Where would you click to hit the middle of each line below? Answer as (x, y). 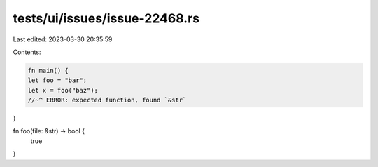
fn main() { (48, 71)
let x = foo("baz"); (63, 90)
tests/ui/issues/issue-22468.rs (106, 18)
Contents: (27, 52)
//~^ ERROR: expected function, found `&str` (107, 100)
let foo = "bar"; (57, 80)
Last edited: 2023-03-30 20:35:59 (63, 39)
